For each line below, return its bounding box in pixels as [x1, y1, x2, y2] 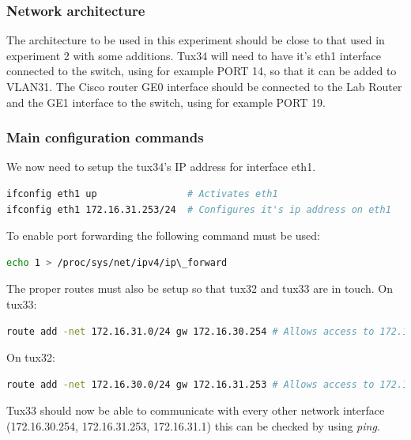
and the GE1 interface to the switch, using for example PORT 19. [6, 93, 326, 110]
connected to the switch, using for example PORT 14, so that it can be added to [6, 63, 397, 79]
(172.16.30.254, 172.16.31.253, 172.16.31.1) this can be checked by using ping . [6, 417, 380, 434]
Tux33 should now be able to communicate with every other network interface [6, 402, 385, 419]
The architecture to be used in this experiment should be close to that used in [6, 32, 385, 48]
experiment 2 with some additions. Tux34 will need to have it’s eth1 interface [6, 47, 381, 63]
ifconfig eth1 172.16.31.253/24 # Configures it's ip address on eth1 [6, 203, 391, 215]
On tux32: [6, 349, 55, 366]
